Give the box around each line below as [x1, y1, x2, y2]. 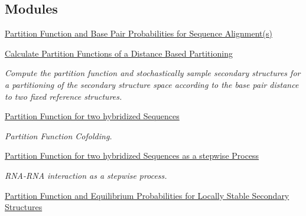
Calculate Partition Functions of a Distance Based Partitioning [5, 47, 233, 59]
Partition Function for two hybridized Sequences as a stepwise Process [5, 149, 259, 162]
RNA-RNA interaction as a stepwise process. [5, 169, 167, 181]
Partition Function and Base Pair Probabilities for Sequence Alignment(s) [5, 27, 272, 40]
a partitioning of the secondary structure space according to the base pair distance [5, 78, 299, 90]
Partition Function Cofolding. [5, 129, 112, 142]
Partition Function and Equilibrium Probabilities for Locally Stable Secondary [5, 189, 289, 201]
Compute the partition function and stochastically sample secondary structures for [5, 67, 301, 79]
